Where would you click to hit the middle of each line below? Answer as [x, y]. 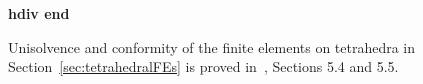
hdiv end [39, 13]
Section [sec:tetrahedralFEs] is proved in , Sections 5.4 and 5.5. [203, 66]
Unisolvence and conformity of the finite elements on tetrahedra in [212, 46]
